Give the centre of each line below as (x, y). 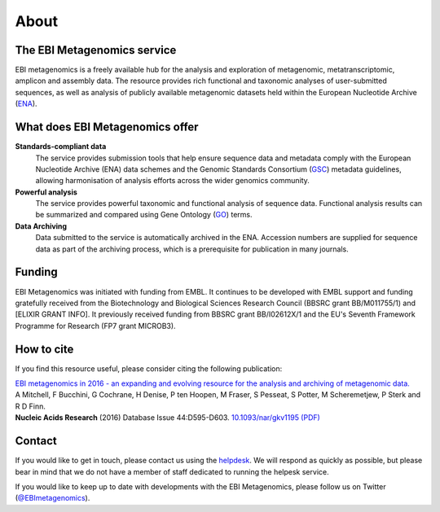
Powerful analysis (46, 192)
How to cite (44, 349)
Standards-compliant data (61, 147)
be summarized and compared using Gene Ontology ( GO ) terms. (144, 215)
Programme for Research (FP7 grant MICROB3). (95, 326)
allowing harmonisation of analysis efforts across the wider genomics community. (172, 181)
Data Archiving (41, 226)
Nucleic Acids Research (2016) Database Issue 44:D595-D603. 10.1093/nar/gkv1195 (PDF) (168, 418)
